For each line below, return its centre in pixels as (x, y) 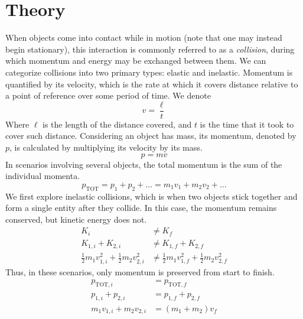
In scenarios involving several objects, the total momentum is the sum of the (144, 164)
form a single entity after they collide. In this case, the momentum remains (141, 208)
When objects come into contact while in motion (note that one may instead (144, 38)
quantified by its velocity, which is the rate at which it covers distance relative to (152, 84)
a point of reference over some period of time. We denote (108, 95)
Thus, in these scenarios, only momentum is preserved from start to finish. (140, 271)
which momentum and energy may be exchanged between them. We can (136, 61)
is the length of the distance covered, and (117, 124)
